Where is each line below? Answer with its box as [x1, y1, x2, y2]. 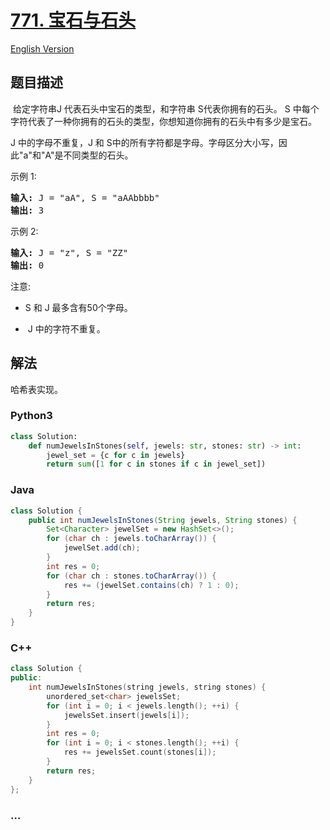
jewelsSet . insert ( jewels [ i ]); [63, 710, 190, 720]
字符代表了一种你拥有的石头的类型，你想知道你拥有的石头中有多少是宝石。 [10, 115, 317, 127]
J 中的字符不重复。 [27, 322, 106, 335]
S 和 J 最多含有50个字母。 [24, 301, 133, 313]
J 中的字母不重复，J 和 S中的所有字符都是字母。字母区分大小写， [10, 136, 279, 148]
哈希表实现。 [10, 383, 63, 395]
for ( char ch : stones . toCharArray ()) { [46, 571, 217, 581]
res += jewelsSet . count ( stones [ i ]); [63, 747, 217, 758]
